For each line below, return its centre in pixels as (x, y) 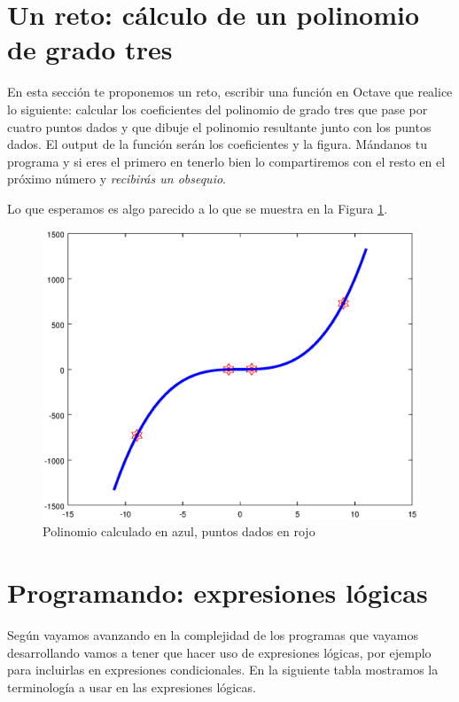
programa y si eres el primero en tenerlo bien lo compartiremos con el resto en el (226, 161)
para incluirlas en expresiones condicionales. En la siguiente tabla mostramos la (223, 670)
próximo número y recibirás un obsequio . (117, 179)
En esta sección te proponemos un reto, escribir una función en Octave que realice (230, 92)
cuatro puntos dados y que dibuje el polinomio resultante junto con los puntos (219, 126)
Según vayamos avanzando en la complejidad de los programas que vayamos (213, 635)
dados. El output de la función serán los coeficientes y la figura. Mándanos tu (217, 144)
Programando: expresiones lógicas (218, 593)
